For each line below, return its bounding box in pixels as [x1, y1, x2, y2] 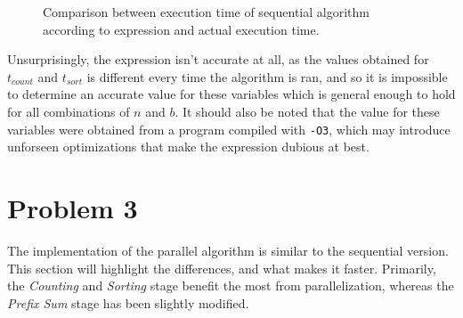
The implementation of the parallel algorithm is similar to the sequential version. [7, 241, 449, 259]
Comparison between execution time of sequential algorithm [43, 3, 370, 20]
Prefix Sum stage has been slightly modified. [7, 293, 249, 312]
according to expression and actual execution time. [43, 20, 320, 38]
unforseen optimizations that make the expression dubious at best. [7, 137, 370, 156]
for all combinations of [7, 102, 130, 120]
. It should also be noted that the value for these [175, 102, 440, 120]
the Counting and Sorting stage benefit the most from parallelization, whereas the [7, 276, 454, 295]
